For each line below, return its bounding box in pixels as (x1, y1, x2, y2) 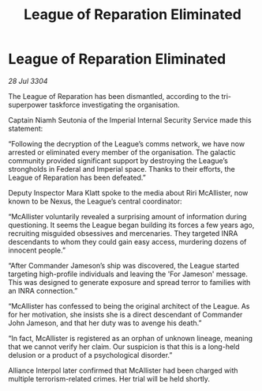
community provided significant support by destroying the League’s (8, 156, 229, 165)
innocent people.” (8, 245, 65, 255)
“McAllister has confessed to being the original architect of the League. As (8, 301, 250, 310)
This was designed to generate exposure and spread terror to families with (8, 277, 251, 287)
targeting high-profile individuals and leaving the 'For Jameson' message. (8, 269, 249, 279)
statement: (8, 123, 43, 133)
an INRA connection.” (8, 286, 78, 295)
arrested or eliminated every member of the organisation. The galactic (8, 147, 237, 157)
